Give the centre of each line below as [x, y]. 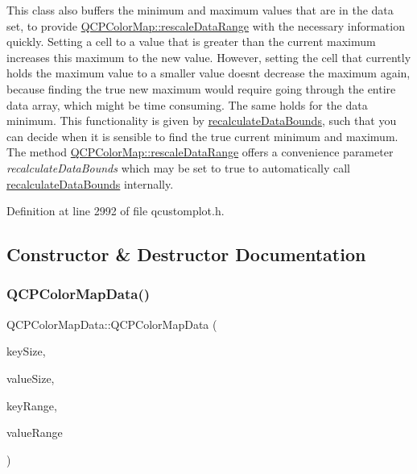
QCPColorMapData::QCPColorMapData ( [112, 324]
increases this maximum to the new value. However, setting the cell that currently [209, 57]
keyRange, [32, 405]
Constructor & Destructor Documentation [186, 254]
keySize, [26, 351]
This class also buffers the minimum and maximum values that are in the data [200, 10]
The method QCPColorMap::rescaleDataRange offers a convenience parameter [200, 152]
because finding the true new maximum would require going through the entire [201, 88]
